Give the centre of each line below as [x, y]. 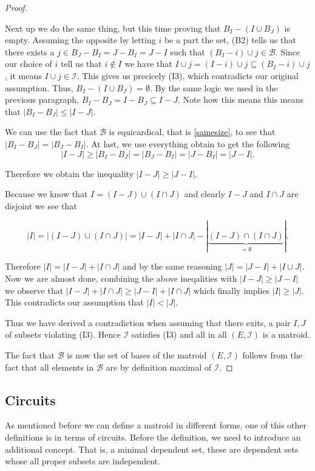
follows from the [273, 354]
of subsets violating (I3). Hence [63, 334]
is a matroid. [286, 334]
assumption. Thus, [39, 87]
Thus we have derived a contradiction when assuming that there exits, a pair [148, 322]
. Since [288, 51]
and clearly [205, 194]
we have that [148, 64]
